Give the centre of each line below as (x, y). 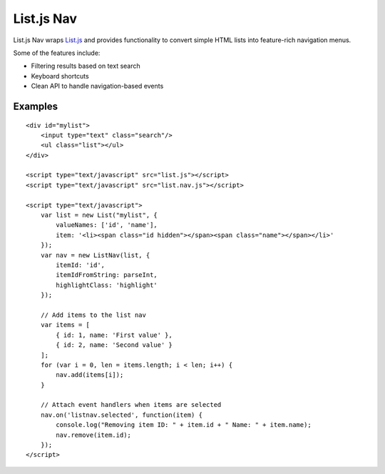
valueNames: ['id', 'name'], (107, 225)
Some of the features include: (57, 53)
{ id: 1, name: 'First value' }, (114, 335)
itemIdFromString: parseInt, (107, 275)
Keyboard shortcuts (60, 76)
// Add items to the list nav (93, 315)
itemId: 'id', (81, 265)
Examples (36, 106)
